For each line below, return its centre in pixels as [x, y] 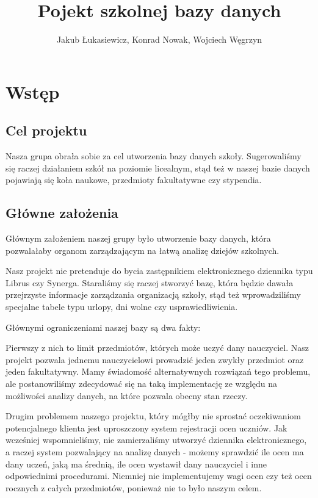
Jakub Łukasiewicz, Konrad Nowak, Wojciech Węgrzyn [159, 39]
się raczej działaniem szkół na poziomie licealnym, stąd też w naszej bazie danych [158, 168]
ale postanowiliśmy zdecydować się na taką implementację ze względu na [142, 384]
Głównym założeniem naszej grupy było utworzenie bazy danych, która [138, 238]
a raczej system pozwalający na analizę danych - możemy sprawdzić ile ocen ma [155, 452]
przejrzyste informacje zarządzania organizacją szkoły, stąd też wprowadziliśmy [153, 294]
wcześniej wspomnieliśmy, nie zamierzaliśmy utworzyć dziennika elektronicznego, [156, 440]
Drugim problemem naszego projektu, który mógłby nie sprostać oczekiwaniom [154, 416]
